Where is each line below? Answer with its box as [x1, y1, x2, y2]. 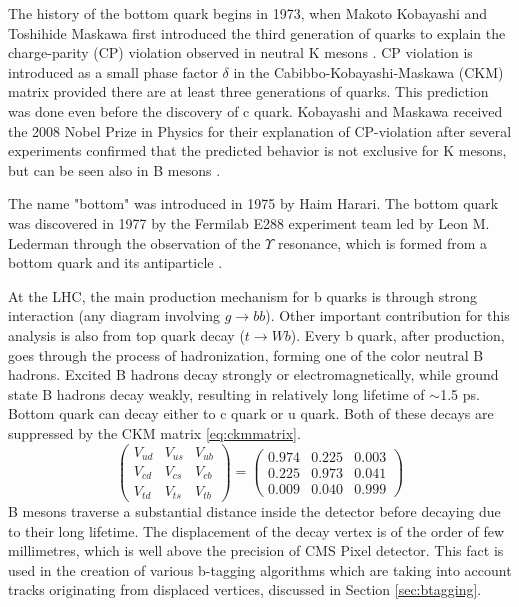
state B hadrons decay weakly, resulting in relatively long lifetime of [8, 383, 425, 404]
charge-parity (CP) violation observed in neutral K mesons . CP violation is [8, 42, 473, 63]
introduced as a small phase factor [8, 61, 218, 82]
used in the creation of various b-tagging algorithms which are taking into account [8, 559, 512, 580]
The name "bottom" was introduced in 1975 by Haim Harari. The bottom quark [8, 193, 499, 214]
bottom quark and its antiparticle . [8, 252, 223, 273]
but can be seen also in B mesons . [8, 159, 221, 180]
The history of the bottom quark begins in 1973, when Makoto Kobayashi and [8, 3, 488, 23]
